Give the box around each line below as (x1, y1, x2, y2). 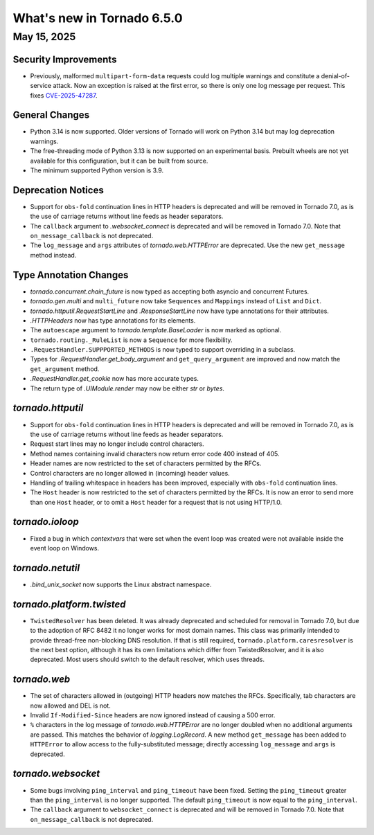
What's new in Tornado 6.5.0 (12, 10, 183, 26)
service (30, 82, 52, 90)
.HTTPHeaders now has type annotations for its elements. (30, 316, 196, 325)
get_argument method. (30, 364, 100, 373)
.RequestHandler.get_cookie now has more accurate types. (30, 375, 199, 383)
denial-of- (321, 71, 350, 80)
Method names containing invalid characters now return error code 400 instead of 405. (30, 449, 280, 458)
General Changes (12, 109, 90, 121)
